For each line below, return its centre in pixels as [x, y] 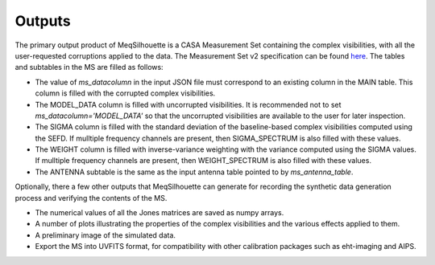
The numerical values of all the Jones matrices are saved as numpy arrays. [159, 213]
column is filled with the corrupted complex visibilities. [125, 93]
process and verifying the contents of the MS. [91, 198]
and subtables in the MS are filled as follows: [89, 67]
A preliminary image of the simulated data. [106, 235]
